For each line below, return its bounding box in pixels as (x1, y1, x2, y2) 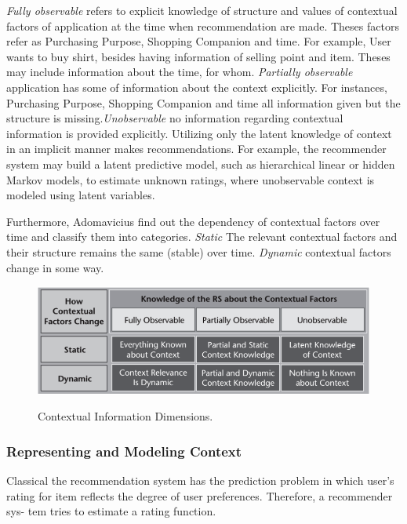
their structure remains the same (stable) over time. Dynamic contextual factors (6, 243, 391, 260)
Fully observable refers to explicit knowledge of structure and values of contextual (6, 2, 398, 18)
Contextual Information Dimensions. (38, 408, 213, 424)
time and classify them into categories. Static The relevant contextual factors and (6, 228, 398, 245)
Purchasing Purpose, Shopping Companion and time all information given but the (6, 94, 401, 111)
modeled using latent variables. (6, 187, 155, 203)
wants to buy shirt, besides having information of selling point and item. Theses (6, 48, 391, 64)
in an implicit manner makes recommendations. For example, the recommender (6, 140, 387, 157)
